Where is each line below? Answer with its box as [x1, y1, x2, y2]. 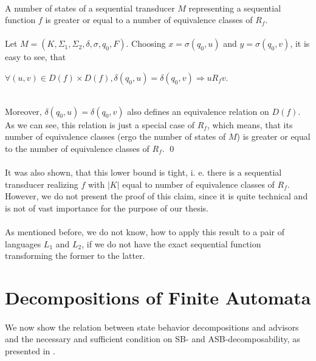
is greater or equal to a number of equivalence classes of [45, 13, 253, 26]
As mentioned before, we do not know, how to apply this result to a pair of [5, 225, 285, 238]
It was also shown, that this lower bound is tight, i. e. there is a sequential [5, 165, 282, 178]
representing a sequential [188, 1, 281, 14]
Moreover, [5, 105, 42, 117]
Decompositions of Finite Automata [5, 284, 311, 309]
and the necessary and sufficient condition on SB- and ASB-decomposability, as [5, 332, 300, 345]
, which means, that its [207, 118, 293, 131]
